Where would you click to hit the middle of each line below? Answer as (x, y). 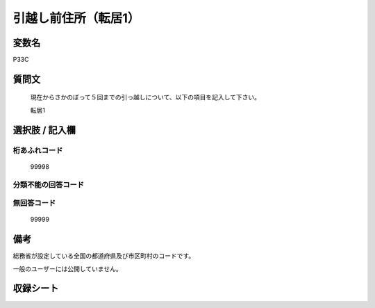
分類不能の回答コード (49, 184)
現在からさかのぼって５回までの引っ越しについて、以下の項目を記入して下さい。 (145, 97)
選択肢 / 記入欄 (44, 130)
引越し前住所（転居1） (76, 18)
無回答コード (34, 203)
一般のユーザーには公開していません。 (67, 268)
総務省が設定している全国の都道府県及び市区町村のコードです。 (104, 256)
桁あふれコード (38, 150)
